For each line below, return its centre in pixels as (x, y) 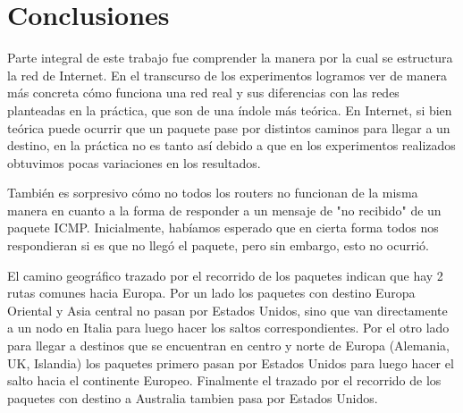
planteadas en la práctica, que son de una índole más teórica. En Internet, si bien (230, 110)
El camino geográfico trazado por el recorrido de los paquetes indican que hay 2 (225, 275)
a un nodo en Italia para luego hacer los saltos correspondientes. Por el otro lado (228, 328)
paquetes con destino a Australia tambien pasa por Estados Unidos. (193, 397)
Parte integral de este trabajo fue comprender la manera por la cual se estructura (230, 58)
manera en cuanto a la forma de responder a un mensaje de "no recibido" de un (224, 210)
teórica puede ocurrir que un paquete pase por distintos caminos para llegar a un (229, 127)
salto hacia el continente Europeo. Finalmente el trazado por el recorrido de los (224, 380)
